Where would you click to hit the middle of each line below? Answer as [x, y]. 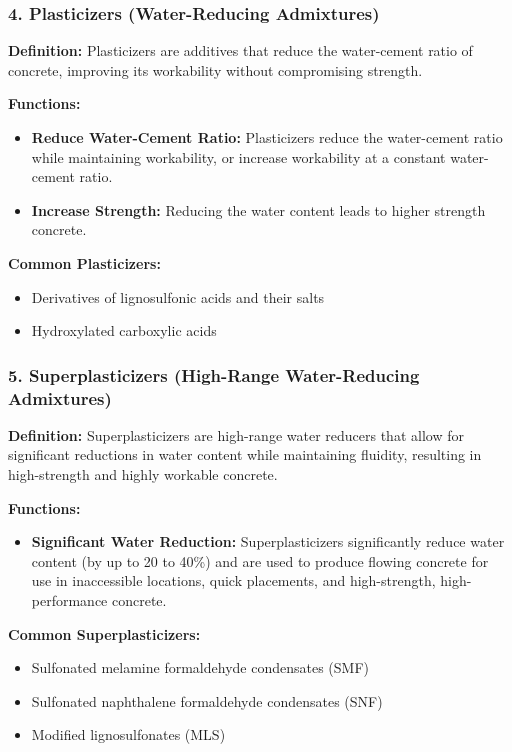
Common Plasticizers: [84, 262]
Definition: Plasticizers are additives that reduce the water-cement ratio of [240, 50]
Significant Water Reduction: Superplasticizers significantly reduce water [268, 541]
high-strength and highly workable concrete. [143, 474]
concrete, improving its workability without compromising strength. [215, 69]
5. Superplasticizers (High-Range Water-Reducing [214, 374]
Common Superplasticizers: [104, 633]
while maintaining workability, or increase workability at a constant [238, 156]
